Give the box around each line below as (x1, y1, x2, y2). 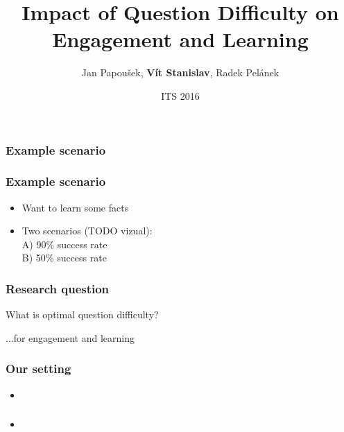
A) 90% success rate (21, 236, 108, 251)
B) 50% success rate (21, 250, 107, 265)
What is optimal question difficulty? (6, 307, 159, 322)
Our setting (6, 360, 71, 377)
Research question (6, 279, 110, 297)
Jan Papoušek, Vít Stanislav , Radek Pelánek (81, 65, 279, 80)
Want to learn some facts (21, 200, 129, 214)
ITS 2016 (161, 88, 200, 103)
